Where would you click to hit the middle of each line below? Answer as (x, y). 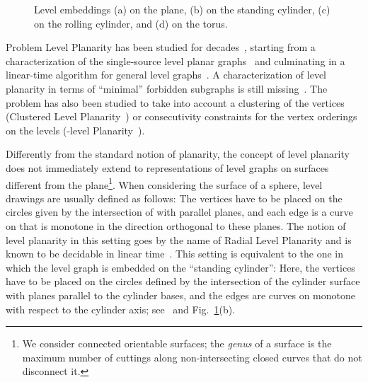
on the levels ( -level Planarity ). (75, 130)
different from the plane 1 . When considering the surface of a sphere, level (164, 183)
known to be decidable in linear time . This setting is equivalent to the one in (175, 254)
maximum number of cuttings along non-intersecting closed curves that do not (192, 357)
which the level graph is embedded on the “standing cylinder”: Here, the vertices (180, 267)
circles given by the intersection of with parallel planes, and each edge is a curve (179, 212)
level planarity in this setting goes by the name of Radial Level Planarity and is (179, 239)
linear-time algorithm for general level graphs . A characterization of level (166, 75)
